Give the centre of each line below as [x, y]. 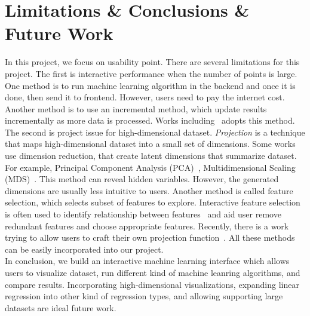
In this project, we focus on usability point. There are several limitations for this [152, 62]
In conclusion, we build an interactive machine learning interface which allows [147, 261]
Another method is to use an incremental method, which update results [136, 108]
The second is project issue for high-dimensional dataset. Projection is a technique [155, 132]
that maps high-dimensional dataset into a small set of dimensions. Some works [150, 144]
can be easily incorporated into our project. [84, 249]
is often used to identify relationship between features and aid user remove [143, 214]
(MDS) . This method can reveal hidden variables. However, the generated [142, 179]
